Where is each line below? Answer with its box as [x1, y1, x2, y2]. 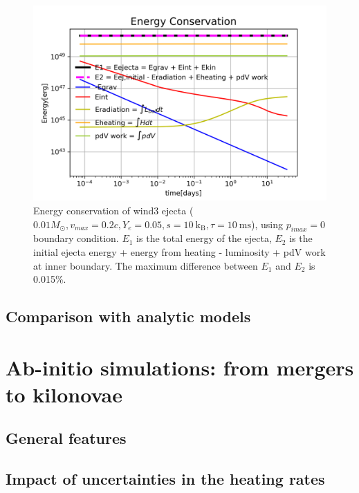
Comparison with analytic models [6, 306, 251, 327]
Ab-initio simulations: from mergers [6, 353, 354, 381]
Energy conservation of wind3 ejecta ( [33, 203, 194, 217]
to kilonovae [6, 380, 123, 408]
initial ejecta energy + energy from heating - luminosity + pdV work [33, 244, 326, 259]
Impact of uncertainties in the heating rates [6, 468, 325, 490]
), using [251, 216, 284, 231]
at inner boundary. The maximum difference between [33, 258, 258, 272]
